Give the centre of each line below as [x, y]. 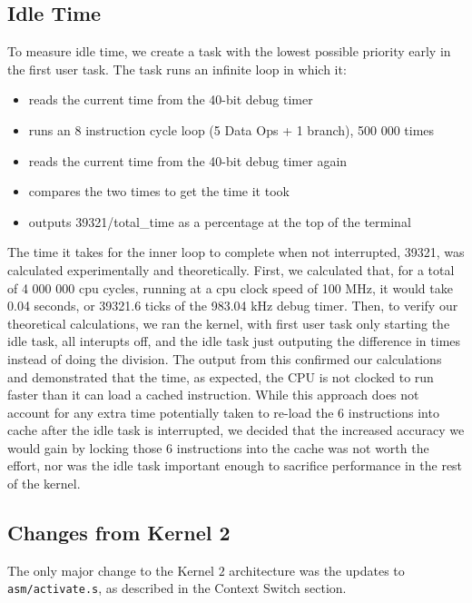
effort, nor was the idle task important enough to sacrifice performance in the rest [235, 465]
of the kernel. [44, 484]
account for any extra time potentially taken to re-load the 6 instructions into [223, 412]
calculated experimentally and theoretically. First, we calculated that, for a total [231, 269]
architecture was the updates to [317, 570]
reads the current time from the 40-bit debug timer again [188, 160]
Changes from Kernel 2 [119, 533]
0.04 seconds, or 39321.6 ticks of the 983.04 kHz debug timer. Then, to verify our [233, 306]
